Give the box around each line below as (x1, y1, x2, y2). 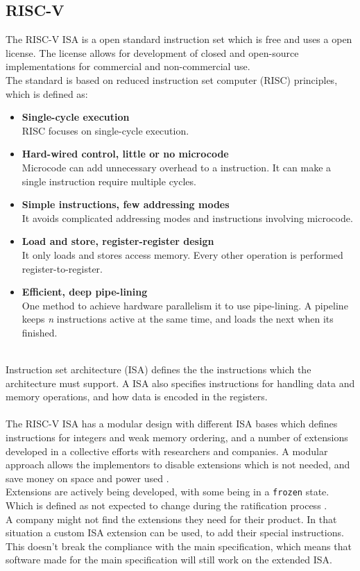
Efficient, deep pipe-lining (22, 284, 148, 299)
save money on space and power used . (6, 470, 169, 485)
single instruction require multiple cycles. (22, 173, 196, 188)
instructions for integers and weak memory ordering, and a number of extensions (6, 430, 348, 445)
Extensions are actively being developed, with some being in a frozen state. (6, 484, 329, 499)
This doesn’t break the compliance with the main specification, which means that (6, 538, 352, 553)
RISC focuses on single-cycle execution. (22, 123, 189, 137)
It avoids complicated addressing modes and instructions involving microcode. (22, 210, 353, 225)
